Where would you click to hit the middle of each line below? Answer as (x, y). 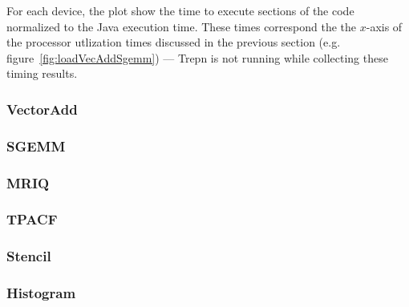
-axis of (384, 26)
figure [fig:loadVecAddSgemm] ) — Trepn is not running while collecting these (197, 57)
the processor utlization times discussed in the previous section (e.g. (174, 42)
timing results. (42, 73)
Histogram (41, 293)
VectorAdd (42, 109)
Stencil (29, 256)
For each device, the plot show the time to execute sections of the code (180, 10)
